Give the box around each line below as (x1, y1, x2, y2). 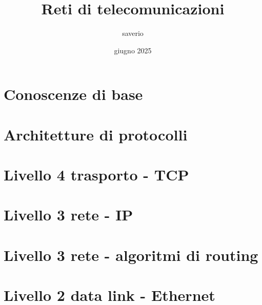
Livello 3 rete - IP (4, 204, 133, 225)
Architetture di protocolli (4, 124, 188, 145)
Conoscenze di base (4, 84, 143, 105)
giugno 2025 (114, 45, 152, 55)
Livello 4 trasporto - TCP (4, 164, 189, 185)
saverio (122, 28, 144, 38)
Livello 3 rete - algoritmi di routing (4, 244, 258, 265)
